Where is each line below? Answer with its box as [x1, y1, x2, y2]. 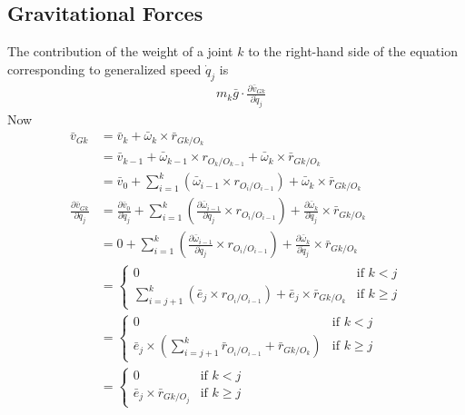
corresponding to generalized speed [7, 59, 202, 78]
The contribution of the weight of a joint [7, 42, 233, 61]
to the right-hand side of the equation [248, 42, 458, 61]
